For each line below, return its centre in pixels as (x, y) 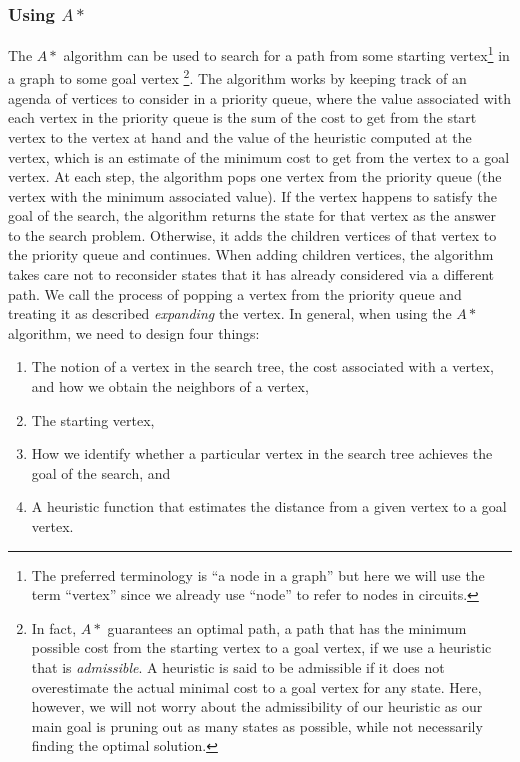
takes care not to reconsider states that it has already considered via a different (251, 274)
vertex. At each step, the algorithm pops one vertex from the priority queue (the (255, 176)
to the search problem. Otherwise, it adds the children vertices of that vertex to (252, 234)
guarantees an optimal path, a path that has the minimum (287, 627)
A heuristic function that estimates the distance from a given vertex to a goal (269, 506)
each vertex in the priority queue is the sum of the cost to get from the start (242, 117)
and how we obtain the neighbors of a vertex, (170, 386)
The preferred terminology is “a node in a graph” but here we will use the (258, 574)
